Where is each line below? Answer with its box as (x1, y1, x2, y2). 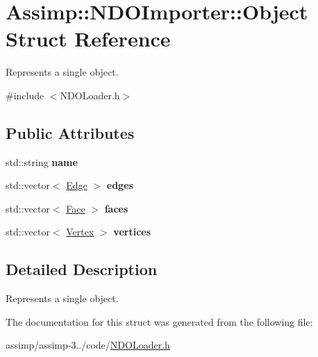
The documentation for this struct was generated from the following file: (6, 314, 313, 329)
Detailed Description (6, 258, 158, 280)
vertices (113, 224, 151, 239)
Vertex (66, 224, 94, 239)
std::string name (6, 154, 78, 169)
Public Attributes (6, 122, 135, 143)
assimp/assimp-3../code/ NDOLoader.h (6, 338, 170, 352)
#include (6, 88, 44, 102)
